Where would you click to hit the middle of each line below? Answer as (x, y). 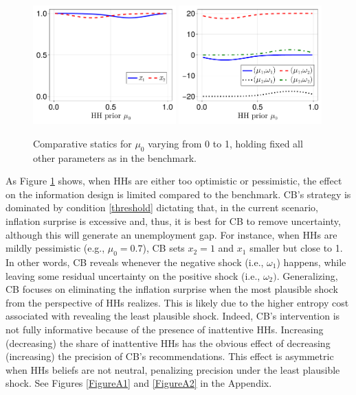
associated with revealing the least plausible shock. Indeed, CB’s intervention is (173, 316)
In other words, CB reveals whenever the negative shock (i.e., (135, 262)
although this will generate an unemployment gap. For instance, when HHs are (171, 234)
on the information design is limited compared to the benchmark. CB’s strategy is (178, 194)
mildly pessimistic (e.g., (55, 248)
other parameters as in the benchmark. (115, 157)
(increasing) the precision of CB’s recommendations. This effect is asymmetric (170, 356)
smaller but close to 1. (296, 248)
